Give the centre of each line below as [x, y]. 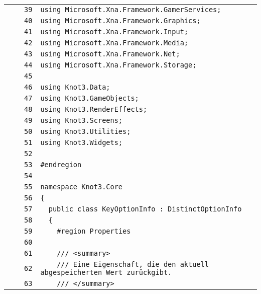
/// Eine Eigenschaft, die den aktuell [133, 264]
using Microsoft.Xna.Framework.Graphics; [120, 21]
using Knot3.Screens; [82, 120]
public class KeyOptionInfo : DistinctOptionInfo [145, 209]
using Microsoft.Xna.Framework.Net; [110, 54]
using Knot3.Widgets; [82, 142]
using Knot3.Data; [75, 87]
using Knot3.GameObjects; [90, 98]
